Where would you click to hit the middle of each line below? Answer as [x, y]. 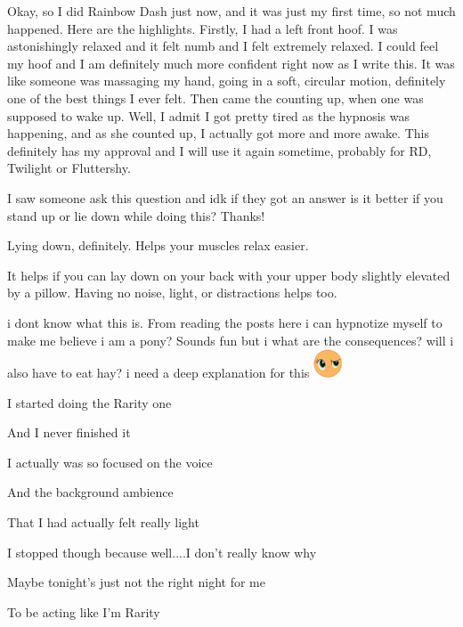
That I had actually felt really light [103, 522]
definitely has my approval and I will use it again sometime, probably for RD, [219, 150]
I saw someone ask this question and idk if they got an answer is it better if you [225, 197]
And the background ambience [90, 492]
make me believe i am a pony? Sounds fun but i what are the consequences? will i [231, 340]
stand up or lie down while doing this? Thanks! [136, 215]
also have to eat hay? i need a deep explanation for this [158, 373]
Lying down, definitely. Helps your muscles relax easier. [158, 245]
